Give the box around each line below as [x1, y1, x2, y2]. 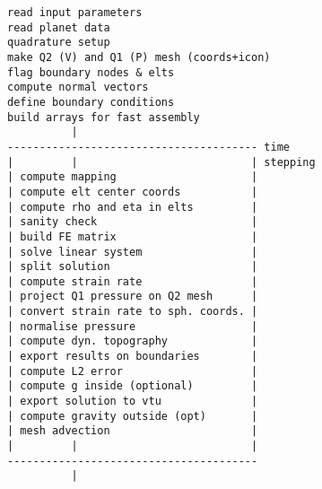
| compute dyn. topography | [7, 335, 258, 348]
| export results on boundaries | [7, 350, 258, 363]
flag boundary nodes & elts [7, 65, 175, 79]
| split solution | [7, 260, 258, 274]
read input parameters [7, 6, 143, 19]
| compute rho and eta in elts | [7, 200, 258, 214]
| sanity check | [7, 215, 258, 229]
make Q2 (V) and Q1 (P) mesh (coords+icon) [7, 50, 271, 64]
